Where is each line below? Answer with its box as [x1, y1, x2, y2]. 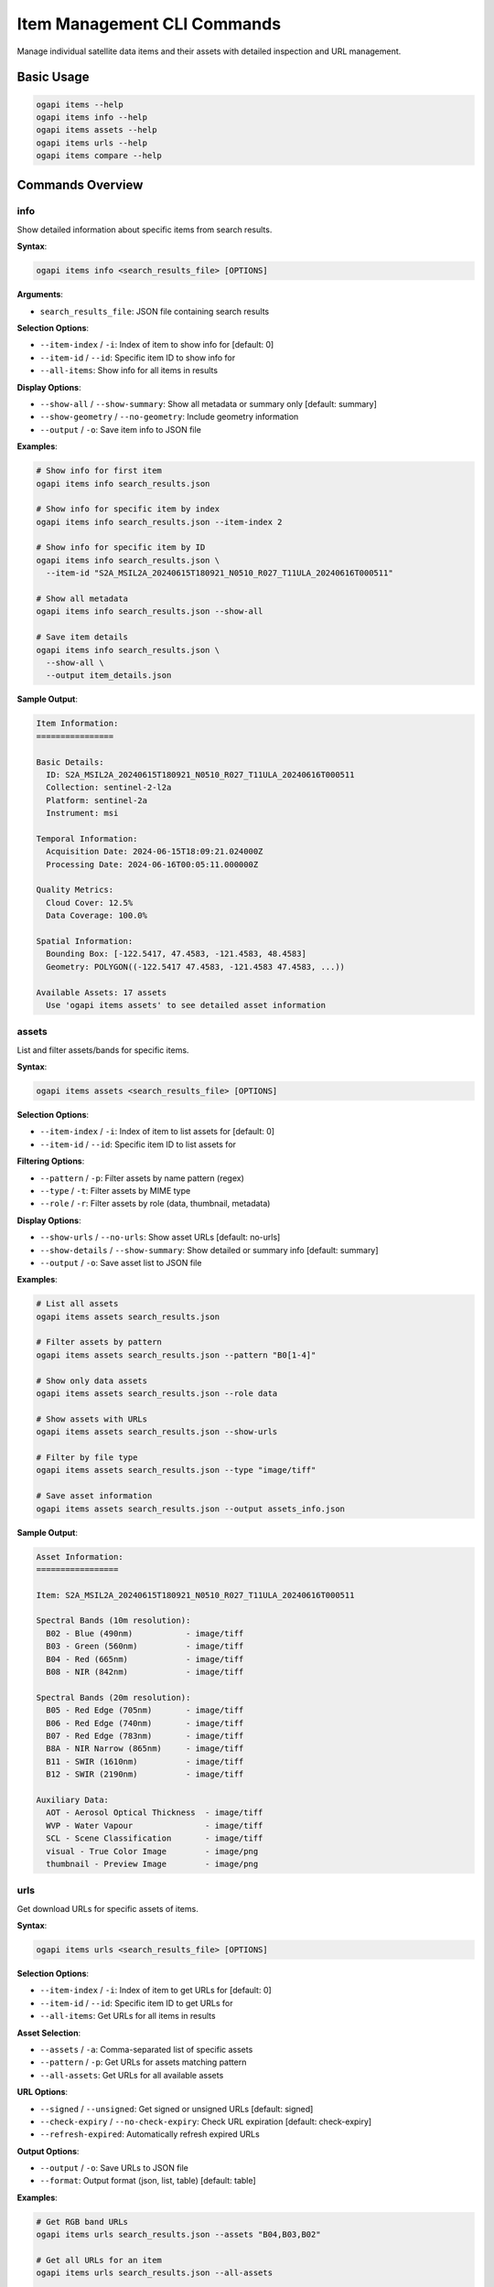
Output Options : [16, 2145, 80, 2156]
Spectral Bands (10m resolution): [36, 1616, 191, 1626]
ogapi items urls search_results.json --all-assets [36, 2268, 274, 2278]
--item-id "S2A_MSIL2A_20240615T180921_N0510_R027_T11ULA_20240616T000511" [46, 568, 393, 578]
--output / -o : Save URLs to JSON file [39, 2163, 189, 2174]
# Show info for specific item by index [36, 504, 220, 514]
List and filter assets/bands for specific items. [16, 1044, 189, 1056]
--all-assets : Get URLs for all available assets [39, 2069, 224, 2080]
